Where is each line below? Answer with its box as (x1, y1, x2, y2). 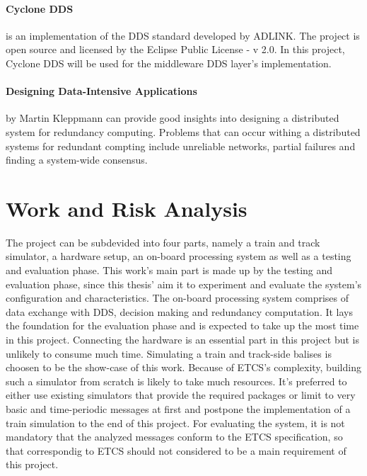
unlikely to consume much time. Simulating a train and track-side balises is (6, 346, 332, 361)
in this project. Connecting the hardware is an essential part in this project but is (6, 332, 360, 347)
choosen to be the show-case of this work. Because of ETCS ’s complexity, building (6, 360, 361, 375)
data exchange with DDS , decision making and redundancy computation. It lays (6, 304, 354, 319)
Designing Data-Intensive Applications (6, 84, 197, 98)
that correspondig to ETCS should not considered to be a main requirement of (6, 443, 346, 458)
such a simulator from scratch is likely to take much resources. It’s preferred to (6, 373, 347, 388)
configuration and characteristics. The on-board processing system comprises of (6, 290, 349, 305)
